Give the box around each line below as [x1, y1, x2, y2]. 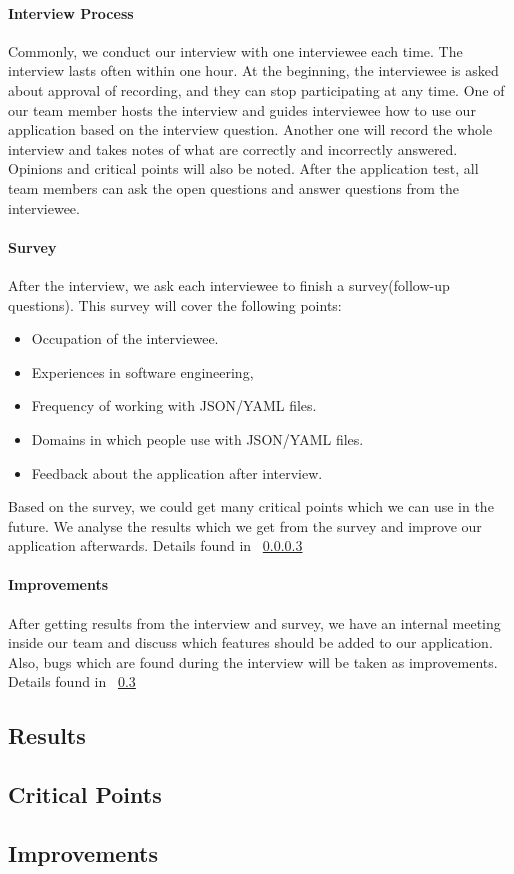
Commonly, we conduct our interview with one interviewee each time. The [8, 40, 463, 61]
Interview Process [8, 2, 134, 23]
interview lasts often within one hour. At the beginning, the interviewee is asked [8, 60, 499, 81]
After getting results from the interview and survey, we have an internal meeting [8, 612, 501, 633]
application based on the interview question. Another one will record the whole [8, 119, 493, 140]
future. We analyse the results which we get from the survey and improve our [8, 515, 482, 536]
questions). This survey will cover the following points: [8, 294, 342, 315]
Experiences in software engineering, [31, 361, 254, 382]
